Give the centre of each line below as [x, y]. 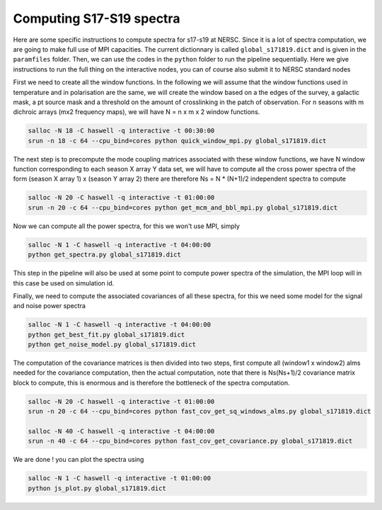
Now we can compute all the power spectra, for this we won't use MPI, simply [127, 226]
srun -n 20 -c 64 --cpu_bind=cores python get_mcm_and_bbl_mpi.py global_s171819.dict [183, 208]
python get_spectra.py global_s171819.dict [105, 255]
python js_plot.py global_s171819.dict [97, 488]
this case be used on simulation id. [64, 283]
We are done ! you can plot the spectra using [79, 460]
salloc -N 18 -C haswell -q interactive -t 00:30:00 [121, 131]
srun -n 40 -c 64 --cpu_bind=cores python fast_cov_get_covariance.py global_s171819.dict [190, 441]
